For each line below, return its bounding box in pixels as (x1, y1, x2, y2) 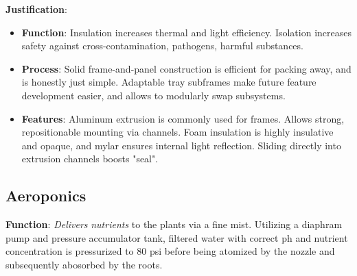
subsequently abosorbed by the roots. (5, 257, 163, 271)
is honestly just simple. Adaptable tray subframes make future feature (21, 75, 316, 89)
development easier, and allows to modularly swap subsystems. (21, 88, 286, 102)
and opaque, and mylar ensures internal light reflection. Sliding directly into (21, 138, 341, 152)
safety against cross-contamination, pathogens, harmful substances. (21, 38, 303, 53)
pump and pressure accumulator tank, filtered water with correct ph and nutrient (5, 230, 348, 244)
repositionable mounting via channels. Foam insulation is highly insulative (21, 125, 334, 139)
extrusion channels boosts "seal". (21, 151, 159, 166)
